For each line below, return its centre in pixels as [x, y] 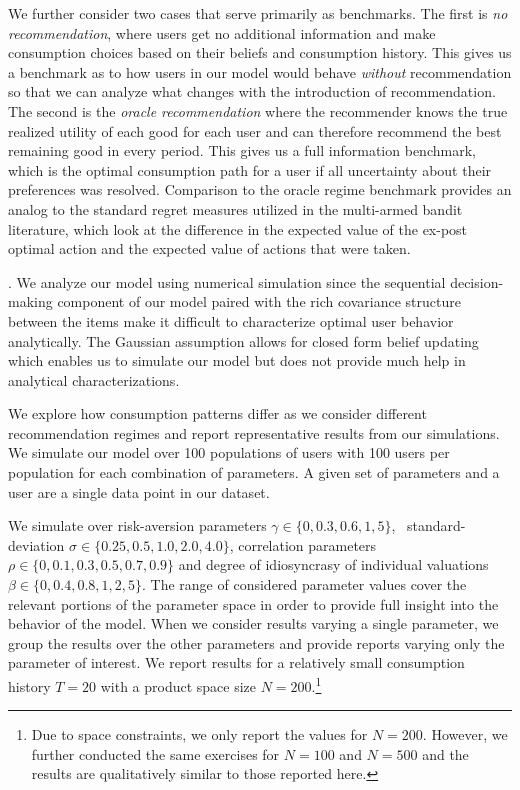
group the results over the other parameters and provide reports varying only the [256, 642]
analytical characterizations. [94, 379]
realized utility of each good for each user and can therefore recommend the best [255, 130]
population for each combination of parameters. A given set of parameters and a [254, 472]
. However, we [465, 734]
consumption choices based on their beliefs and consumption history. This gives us [260, 52]
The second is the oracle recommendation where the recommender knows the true [258, 110]
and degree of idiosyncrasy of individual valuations [333, 564]
